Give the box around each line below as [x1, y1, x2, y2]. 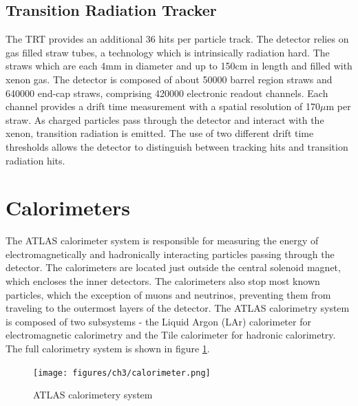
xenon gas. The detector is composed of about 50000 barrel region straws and [6, 72, 333, 86]
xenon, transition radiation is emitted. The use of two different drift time [6, 126, 314, 140]
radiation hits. [6, 153, 65, 167]
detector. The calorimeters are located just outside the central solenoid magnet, [6, 260, 341, 275]
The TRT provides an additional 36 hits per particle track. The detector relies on [6, 32, 349, 46]
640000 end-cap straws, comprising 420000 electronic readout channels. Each [6, 85, 328, 100]
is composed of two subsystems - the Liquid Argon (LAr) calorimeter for [6, 314, 311, 328]
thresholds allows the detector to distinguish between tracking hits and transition [6, 139, 348, 153]
